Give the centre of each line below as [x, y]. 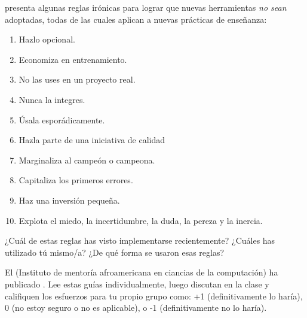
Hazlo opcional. [47, 39]
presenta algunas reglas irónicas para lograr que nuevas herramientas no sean [146, 7]
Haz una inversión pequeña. [69, 200]
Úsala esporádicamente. [62, 119]
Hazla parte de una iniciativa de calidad [92, 140]
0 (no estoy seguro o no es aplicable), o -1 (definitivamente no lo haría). [136, 308]
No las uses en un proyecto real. [77, 79]
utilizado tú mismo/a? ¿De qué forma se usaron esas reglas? [115, 252]
